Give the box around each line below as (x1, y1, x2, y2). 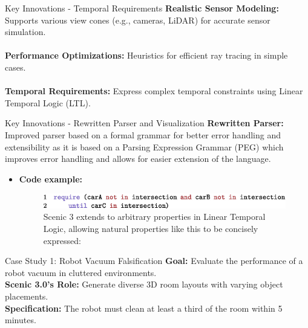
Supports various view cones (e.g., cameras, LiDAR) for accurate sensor (5, 13, 270, 26)
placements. (5, 290, 48, 302)
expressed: (43, 234, 81, 246)
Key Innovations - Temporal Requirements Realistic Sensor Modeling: (5, 2, 279, 14)
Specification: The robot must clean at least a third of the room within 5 (5, 301, 283, 314)
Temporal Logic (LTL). (5, 96, 91, 109)
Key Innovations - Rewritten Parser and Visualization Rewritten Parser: (5, 117, 284, 129)
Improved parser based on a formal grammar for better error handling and (5, 128, 281, 141)
